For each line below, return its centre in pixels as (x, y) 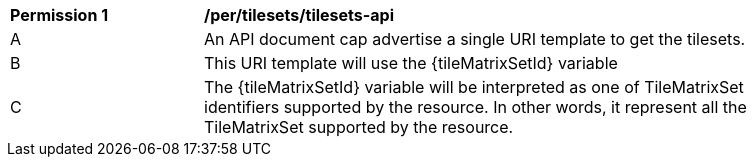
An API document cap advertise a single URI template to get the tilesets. (475, 39)
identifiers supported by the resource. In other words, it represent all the (475, 107)
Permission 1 (59, 15)
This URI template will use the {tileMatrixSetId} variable (411, 63)
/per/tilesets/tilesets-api (299, 15)
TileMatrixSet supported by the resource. (359, 127)
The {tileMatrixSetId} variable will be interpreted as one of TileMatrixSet (474, 87)
